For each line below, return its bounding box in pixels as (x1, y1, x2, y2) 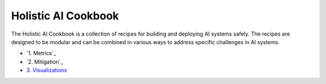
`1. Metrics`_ (26, 50, 57, 57)
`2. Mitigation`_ (26, 58, 63, 65)
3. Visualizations (26, 66, 68, 74)
